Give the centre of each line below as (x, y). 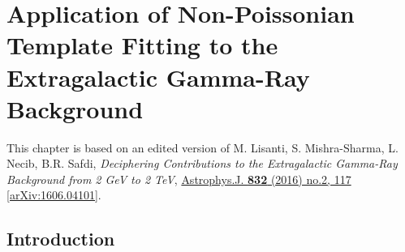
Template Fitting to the (142, 45)
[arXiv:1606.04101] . (54, 195)
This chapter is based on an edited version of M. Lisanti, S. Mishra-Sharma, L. (202, 147)
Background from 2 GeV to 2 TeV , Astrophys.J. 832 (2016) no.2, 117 (179, 179)
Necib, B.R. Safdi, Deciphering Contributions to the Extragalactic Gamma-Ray (202, 163)
